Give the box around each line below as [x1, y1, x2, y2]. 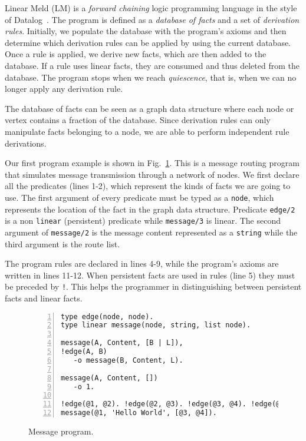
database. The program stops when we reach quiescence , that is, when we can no [5, 71, 297, 83]
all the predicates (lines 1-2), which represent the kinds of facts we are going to [5, 180, 291, 192]
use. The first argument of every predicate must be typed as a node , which [5, 191, 274, 203]
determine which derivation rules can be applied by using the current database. [5, 36, 291, 48]
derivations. [5, 137, 47, 149]
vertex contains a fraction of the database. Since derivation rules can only [5, 114, 271, 126]
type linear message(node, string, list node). [61, 321, 251, 330]
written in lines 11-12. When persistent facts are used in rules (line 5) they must [5, 268, 295, 281]
